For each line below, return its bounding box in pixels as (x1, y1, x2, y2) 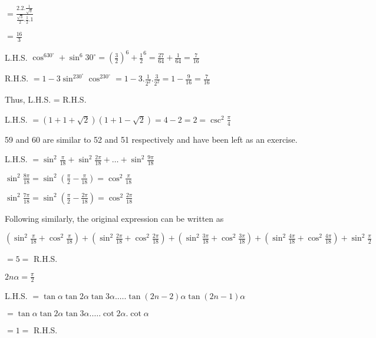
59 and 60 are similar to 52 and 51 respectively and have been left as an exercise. (5, 133, 298, 145)
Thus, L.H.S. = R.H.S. (5, 93, 87, 106)
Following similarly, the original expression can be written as (5, 212, 224, 224)
